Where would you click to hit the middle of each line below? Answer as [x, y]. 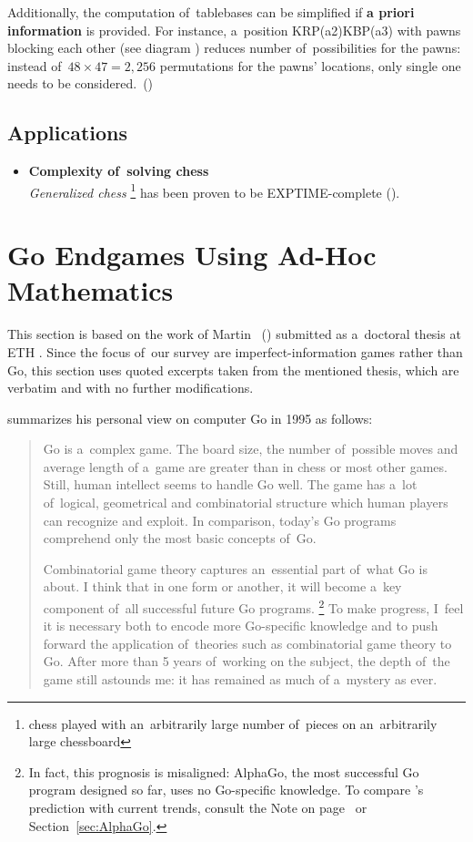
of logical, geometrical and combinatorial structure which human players [246, 503]
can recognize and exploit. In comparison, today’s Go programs [220, 520]
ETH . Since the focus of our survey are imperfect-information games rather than [235, 351]
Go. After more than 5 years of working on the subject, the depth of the [247, 661]
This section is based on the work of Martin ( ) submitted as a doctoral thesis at [234, 334]
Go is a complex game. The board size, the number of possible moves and [251, 449]
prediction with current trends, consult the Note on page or [198, 808]
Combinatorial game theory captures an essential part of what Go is [235, 568]
